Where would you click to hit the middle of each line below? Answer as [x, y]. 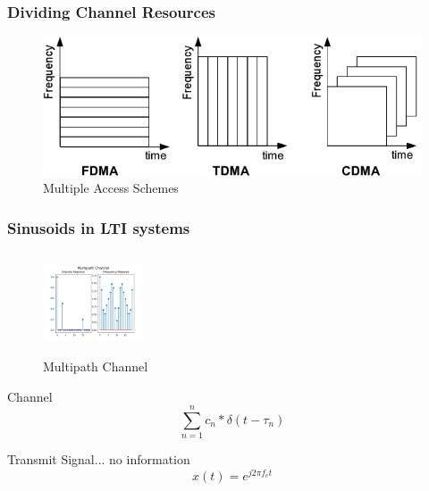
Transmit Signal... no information [99, 459]
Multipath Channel [96, 366]
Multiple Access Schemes [111, 188]
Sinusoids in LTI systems [99, 227]
